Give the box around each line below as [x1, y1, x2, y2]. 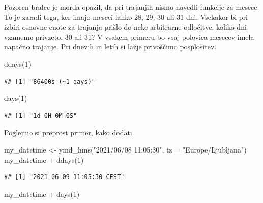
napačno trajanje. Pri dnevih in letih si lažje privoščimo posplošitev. [4, 41, 217, 52]
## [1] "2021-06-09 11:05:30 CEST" [4, 173, 125, 181]
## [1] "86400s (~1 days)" [4, 78, 95, 85]
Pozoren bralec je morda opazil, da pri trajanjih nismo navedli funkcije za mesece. [4, 2, 259, 12]
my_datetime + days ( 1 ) [4, 188, 80, 199]
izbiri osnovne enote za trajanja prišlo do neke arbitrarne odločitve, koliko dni [4, 21, 247, 32]
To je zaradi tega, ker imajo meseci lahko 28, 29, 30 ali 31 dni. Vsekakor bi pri [4, 11, 248, 22]
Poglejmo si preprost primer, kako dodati [4, 127, 132, 138]
